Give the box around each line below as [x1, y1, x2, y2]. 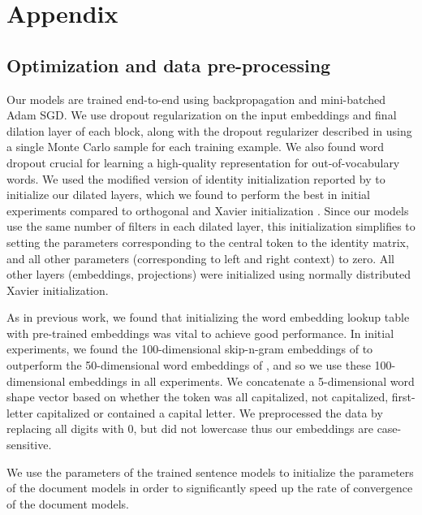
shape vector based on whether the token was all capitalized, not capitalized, [6, 388, 389, 405]
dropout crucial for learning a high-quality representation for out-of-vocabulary [6, 154, 400, 171]
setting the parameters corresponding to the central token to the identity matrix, [6, 233, 409, 250]
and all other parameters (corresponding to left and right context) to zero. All [6, 249, 395, 266]
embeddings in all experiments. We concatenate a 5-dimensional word [69, 372, 415, 389]
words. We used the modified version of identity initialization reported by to [6, 170, 385, 187]
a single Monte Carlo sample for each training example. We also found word [6, 138, 385, 155]
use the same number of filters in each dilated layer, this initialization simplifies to [6, 218, 416, 235]
